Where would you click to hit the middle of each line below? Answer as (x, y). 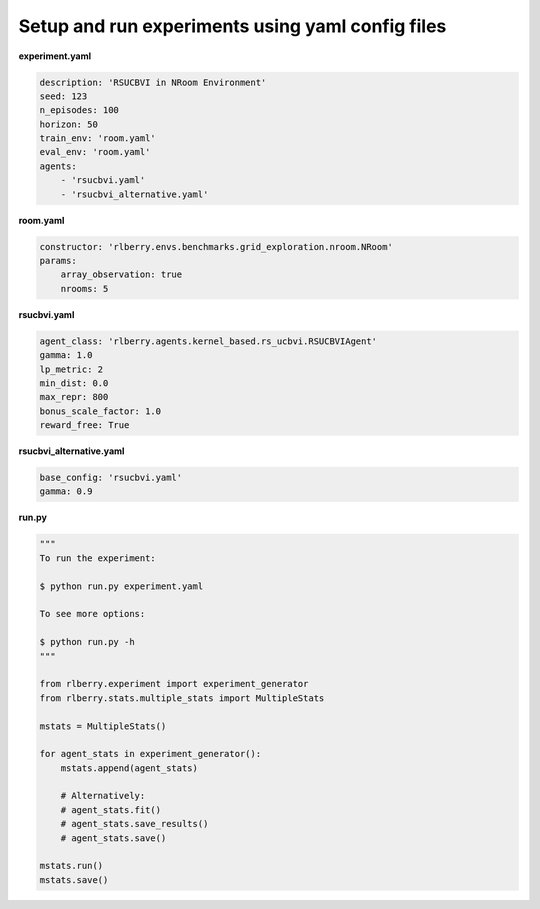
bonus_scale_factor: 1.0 (100, 411)
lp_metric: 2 (71, 369)
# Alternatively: (103, 796)
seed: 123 (63, 96)
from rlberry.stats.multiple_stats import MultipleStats (182, 698)
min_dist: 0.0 (74, 383)
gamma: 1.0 (66, 355)
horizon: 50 (69, 124)
